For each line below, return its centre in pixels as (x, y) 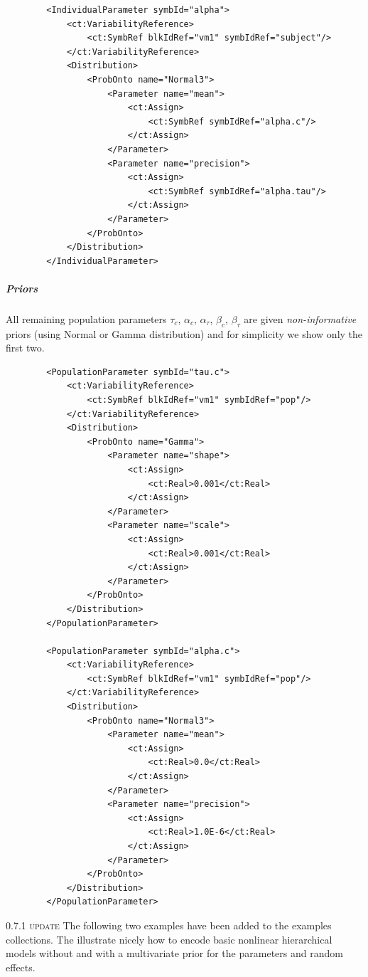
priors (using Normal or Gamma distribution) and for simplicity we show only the (184, 333)
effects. (21, 967)
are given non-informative (300, 318)
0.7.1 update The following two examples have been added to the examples (169, 925)
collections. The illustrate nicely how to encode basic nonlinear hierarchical (169, 939)
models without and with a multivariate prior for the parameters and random (174, 953)
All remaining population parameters (86, 318)
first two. (25, 348)
